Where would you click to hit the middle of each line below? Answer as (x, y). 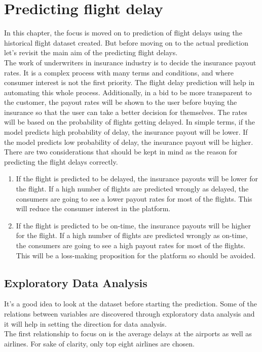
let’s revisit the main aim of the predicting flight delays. (91, 52)
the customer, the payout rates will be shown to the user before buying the (121, 102)
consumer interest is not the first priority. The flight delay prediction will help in (129, 82)
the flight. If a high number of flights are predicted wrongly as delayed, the (132, 189)
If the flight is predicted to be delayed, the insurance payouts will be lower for (137, 179)
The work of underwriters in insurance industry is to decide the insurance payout (130, 62)
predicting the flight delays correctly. (61, 161)
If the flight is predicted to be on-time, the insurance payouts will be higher (133, 225)
